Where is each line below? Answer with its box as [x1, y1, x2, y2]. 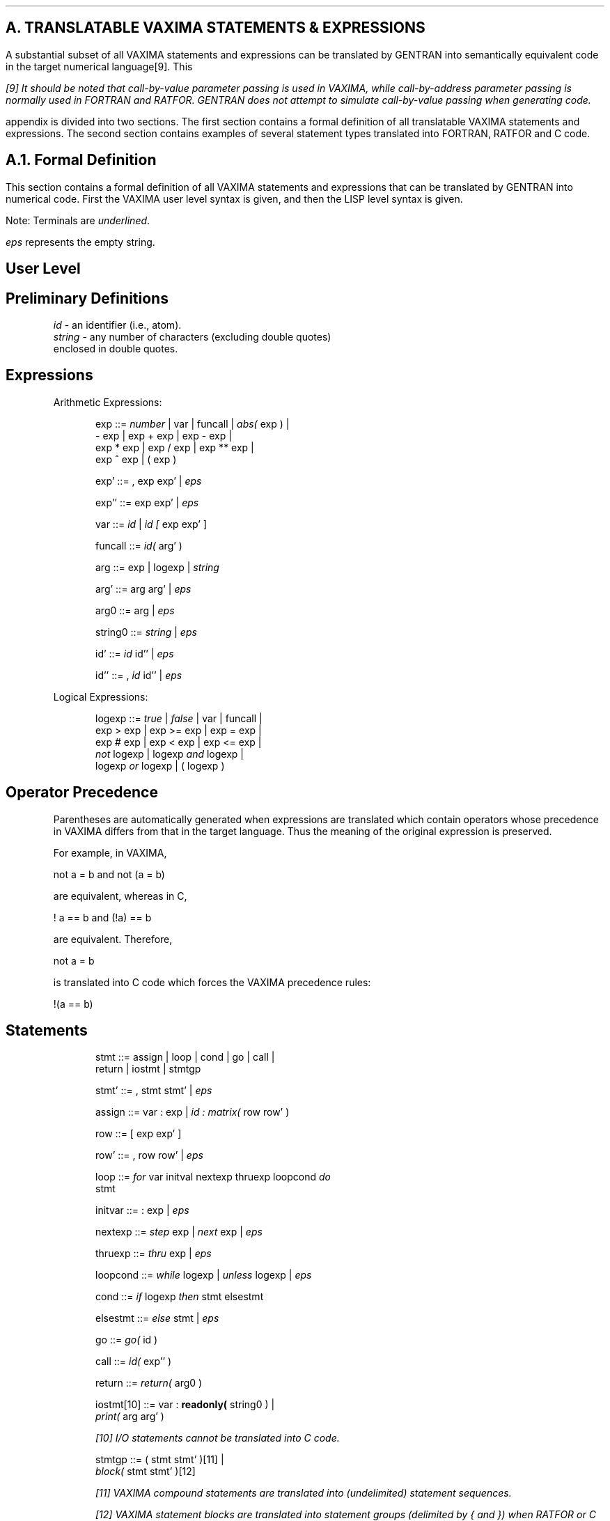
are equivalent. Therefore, [53, 933, 173, 945]
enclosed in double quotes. [53, 342, 178, 354]
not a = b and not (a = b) [53, 868, 165, 880]
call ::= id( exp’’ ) [95, 1355, 172, 1368]
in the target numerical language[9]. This [6, 60, 193, 72]
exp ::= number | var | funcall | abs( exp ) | [95, 417, 290, 430]
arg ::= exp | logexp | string [95, 561, 219, 573]
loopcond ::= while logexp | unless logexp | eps [95, 1269, 312, 1281]
